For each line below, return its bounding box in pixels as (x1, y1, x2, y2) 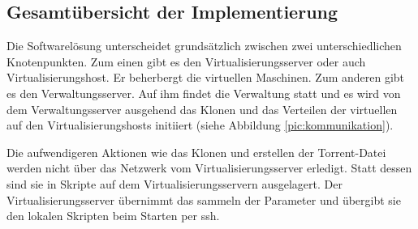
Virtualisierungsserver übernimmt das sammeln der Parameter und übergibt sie (6, 191, 401, 208)
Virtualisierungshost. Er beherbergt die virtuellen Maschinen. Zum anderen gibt (6, 69, 405, 86)
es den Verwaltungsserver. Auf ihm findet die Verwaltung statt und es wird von (6, 84, 401, 101)
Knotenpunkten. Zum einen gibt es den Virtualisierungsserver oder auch (6, 53, 366, 70)
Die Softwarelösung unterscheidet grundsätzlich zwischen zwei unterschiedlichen (6, 37, 402, 54)
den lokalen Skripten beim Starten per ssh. (6, 207, 220, 224)
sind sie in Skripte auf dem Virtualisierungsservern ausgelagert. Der (6, 175, 343, 192)
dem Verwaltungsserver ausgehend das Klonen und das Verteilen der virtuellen (6, 100, 398, 117)
